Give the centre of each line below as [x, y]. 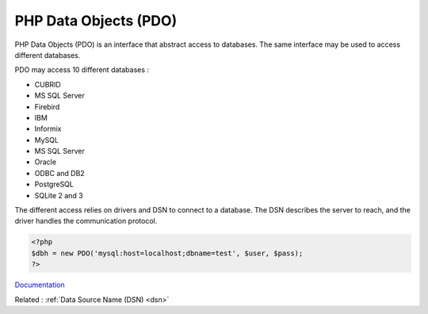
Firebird [47, 106]
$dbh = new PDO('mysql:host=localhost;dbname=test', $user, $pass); [167, 253]
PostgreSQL [54, 184]
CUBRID [48, 84]
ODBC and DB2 [59, 173]
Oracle [46, 162]
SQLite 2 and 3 [59, 195]
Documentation [40, 285]
